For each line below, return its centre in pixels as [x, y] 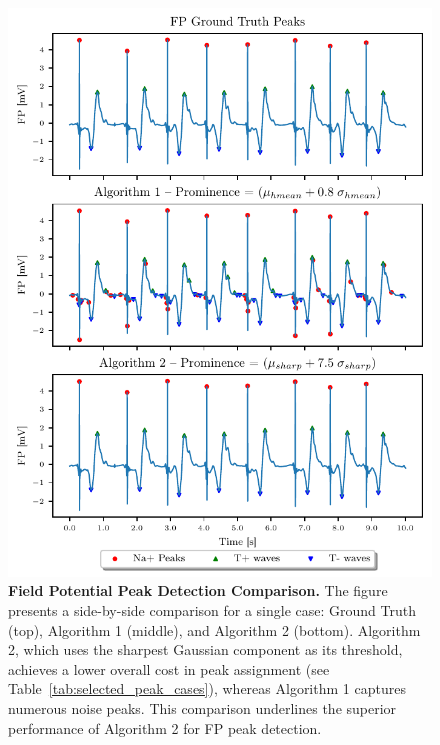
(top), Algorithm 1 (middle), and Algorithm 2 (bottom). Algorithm [214, 629]
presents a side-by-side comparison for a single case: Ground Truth [212, 609]
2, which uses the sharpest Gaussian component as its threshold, [205, 649]
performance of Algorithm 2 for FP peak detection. [165, 727]
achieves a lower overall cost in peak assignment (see [169, 668]
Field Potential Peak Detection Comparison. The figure [198, 590]
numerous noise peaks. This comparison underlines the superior [202, 707]
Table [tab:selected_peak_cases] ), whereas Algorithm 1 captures [207, 688]
